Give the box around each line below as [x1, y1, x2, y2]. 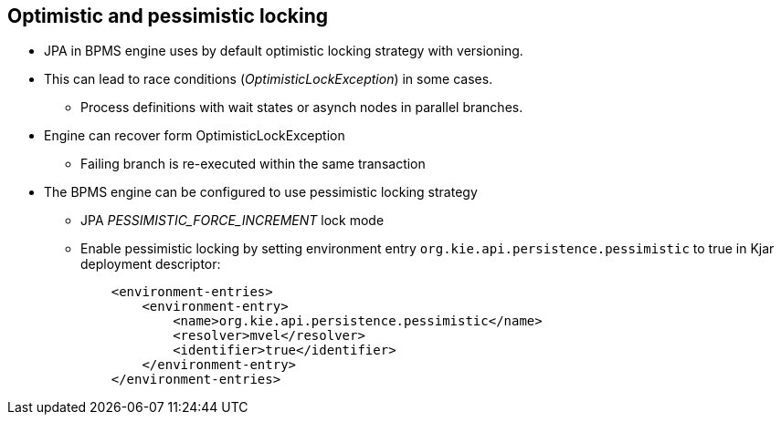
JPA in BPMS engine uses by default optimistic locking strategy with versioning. [44, 43, 523, 59]
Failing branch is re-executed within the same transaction [80, 156, 426, 172]
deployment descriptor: [80, 256, 221, 273]
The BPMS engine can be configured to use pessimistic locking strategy [44, 184, 478, 201]
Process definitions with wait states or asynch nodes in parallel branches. [80, 99, 523, 116]
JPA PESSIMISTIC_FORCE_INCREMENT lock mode [80, 212, 385, 229]
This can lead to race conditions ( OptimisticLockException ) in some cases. [44, 71, 493, 87]
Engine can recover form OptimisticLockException [44, 128, 345, 144]
